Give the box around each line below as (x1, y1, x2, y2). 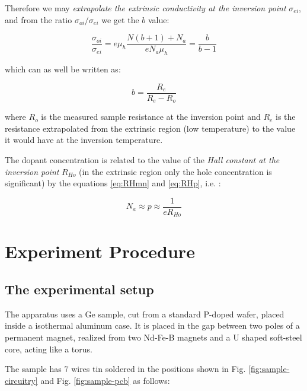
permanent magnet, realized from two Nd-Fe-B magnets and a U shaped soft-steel (5, 331, 302, 343)
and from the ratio (5, 13, 72, 26)
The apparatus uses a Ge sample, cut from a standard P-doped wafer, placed (5, 307, 284, 320)
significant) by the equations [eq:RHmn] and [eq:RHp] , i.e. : (5, 177, 221, 189)
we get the (101, 13, 139, 26)
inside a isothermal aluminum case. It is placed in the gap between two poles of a (5, 319, 300, 332)
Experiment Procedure (5, 239, 195, 263)
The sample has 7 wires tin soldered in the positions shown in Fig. (5, 363, 246, 375)
